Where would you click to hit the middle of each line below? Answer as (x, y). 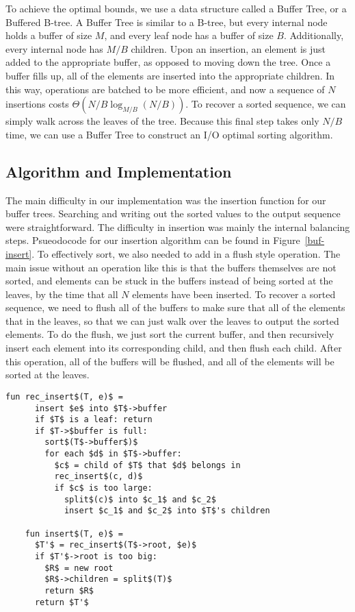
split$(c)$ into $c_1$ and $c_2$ (140, 499)
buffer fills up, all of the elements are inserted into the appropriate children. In (170, 75)
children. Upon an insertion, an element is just (228, 48)
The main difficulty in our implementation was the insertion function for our (166, 200)
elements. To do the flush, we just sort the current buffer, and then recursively (170, 334)
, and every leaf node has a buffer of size (189, 35)
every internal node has (54, 48)
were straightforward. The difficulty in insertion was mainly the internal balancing (178, 227)
